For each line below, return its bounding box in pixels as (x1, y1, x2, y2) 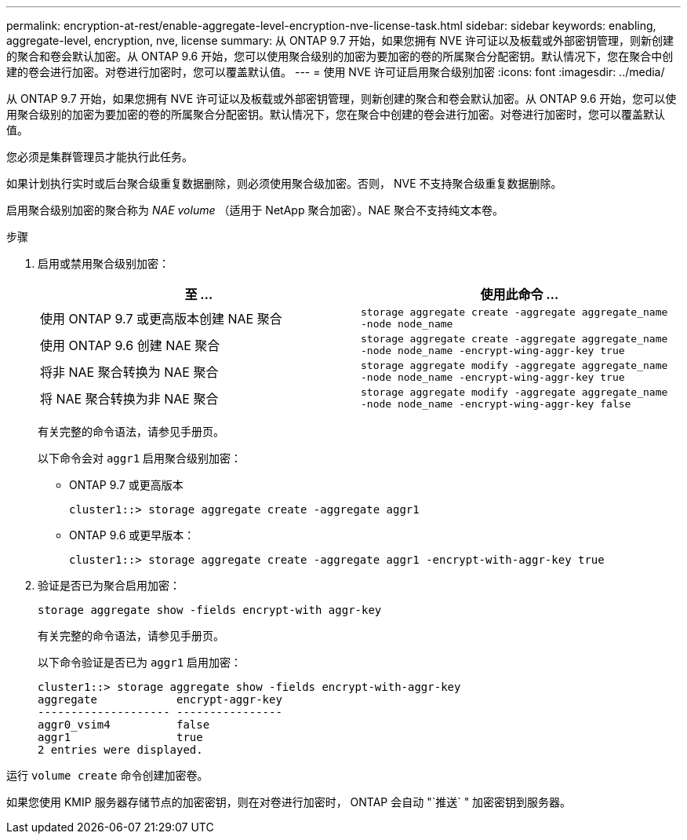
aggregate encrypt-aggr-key (38, 693, 282, 706)
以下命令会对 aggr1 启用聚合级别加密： (38, 451, 242, 465)
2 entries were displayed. (38, 743, 203, 756)
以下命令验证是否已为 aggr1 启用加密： (38, 656, 242, 669)
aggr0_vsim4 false (38, 718, 210, 731)
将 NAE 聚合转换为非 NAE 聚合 (40, 391, 219, 407)
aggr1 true (38, 731, 203, 743)
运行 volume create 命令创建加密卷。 (6, 769, 209, 782)
